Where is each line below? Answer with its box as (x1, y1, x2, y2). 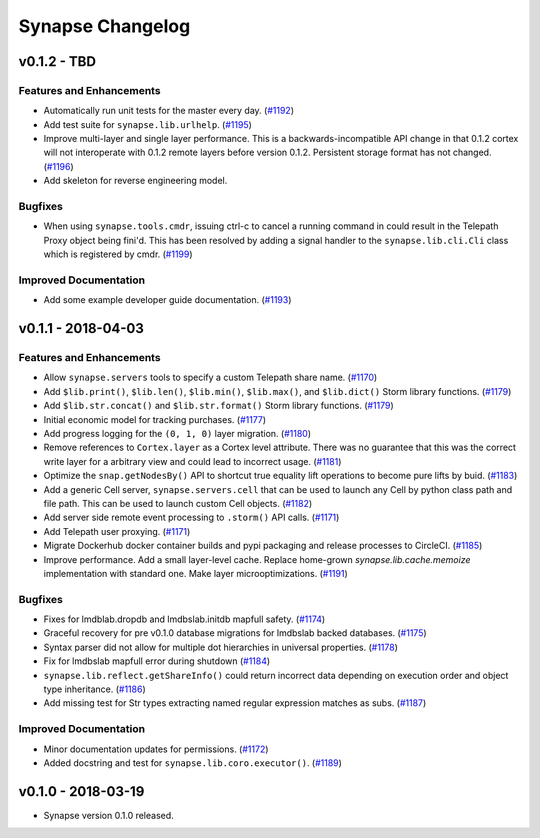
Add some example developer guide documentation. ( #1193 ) (43, 294, 292, 306)
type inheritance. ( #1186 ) (43, 683, 147, 695)
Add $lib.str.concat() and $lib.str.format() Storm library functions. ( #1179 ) (43, 400, 394, 412)
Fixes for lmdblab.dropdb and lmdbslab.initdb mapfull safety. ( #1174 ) (43, 613, 326, 625)
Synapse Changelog (18, 15, 191, 37)
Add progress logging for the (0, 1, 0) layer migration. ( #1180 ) (43, 428, 312, 440)
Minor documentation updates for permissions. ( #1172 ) (43, 743, 269, 755)
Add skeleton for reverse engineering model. (43, 175, 228, 187)
